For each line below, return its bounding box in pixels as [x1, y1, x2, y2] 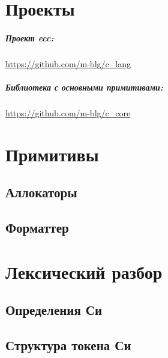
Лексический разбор [5, 259, 163, 284]
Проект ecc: [5, 31, 54, 44]
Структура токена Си [5, 336, 131, 354]
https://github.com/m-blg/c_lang [5, 57, 131, 70]
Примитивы [5, 142, 99, 166]
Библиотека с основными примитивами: [5, 81, 163, 94]
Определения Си [5, 300, 103, 319]
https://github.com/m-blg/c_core [5, 107, 131, 119]
